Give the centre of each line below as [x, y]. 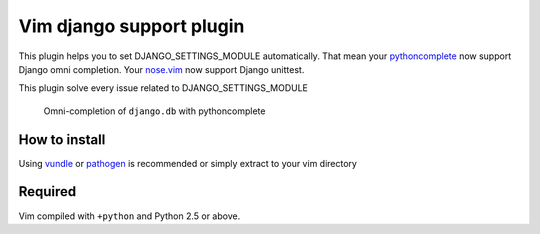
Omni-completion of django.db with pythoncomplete [154, 111]
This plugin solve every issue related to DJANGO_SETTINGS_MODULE [163, 88]
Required [47, 191]
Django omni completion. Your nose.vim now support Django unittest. [161, 69]
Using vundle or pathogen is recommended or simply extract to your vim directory [187, 163]
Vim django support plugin [131, 26]
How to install [62, 139]
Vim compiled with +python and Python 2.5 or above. [129, 216]
